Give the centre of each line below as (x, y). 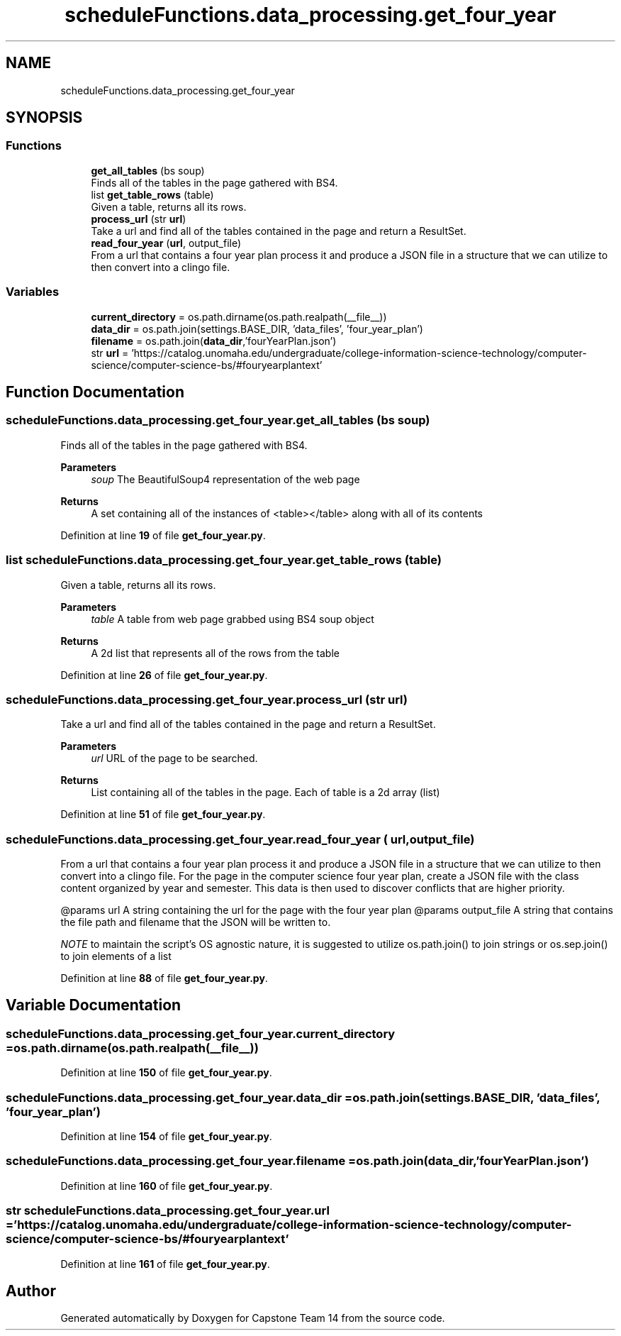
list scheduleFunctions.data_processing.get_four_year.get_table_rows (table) (224, 560)
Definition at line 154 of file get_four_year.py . (166, 1136)
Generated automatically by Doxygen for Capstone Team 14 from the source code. (253, 1318)
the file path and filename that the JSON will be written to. (196, 922)
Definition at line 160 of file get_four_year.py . (167, 1186)
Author (31, 1291)
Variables (33, 292)
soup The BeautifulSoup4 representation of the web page (225, 479)
